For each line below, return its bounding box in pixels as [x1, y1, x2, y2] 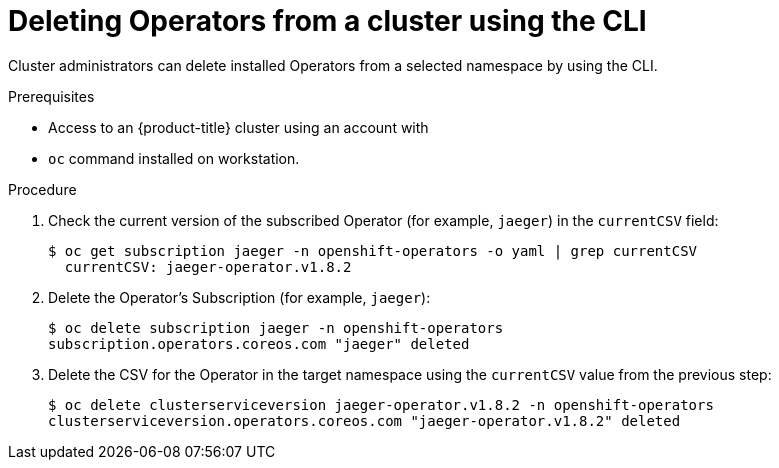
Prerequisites [8, 87, 95, 105]
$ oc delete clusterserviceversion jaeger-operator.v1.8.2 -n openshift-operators [48, 396, 714, 413]
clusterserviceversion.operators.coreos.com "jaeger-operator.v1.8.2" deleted [48, 412, 681, 429]
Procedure [8, 180, 77, 198]
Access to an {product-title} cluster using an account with [48, 118, 429, 136]
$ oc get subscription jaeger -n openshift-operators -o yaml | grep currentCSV [48, 242, 698, 259]
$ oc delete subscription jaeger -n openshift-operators [48, 319, 504, 336]
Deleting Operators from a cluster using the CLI [8, 4, 647, 38]
